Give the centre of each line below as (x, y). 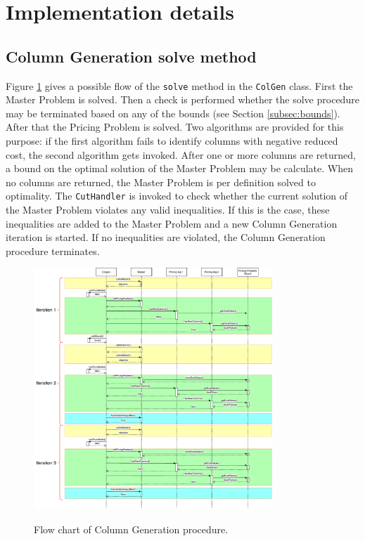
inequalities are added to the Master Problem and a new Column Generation (172, 223)
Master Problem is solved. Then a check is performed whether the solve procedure (182, 99)
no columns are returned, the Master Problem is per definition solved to (161, 182)
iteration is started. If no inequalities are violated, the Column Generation (166, 237)
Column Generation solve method (131, 56)
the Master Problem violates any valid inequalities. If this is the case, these (168, 210)
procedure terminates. (53, 250)
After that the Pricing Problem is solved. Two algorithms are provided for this (175, 127)
